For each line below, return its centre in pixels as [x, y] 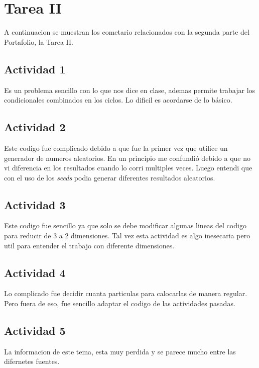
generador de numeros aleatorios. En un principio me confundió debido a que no [127, 158]
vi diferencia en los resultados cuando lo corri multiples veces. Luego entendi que [128, 168]
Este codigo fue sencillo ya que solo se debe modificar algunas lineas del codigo [125, 225]
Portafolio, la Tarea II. [39, 41]
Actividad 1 [35, 69]
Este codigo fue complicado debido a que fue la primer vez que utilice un [116, 148]
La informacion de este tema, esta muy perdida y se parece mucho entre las [120, 351]
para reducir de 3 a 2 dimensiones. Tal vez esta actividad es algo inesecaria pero [127, 236]
